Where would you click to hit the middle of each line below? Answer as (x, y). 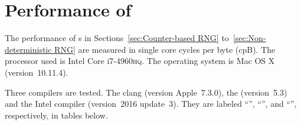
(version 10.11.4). (37, 72)
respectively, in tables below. (56, 115)
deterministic (28, 49)
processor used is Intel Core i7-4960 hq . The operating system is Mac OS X (140, 61)
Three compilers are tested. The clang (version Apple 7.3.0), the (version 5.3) (146, 92)
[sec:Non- (249, 38)
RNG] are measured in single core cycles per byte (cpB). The (165, 49)
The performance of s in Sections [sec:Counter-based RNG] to (117, 38)
